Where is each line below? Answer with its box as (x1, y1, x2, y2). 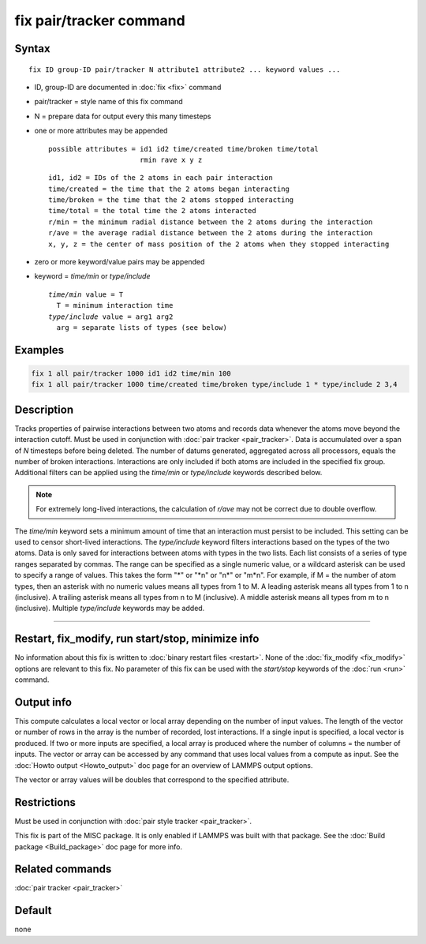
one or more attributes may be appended (34, 126, 168, 136)
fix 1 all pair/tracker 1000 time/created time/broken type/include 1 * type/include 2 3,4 (31, 380, 398, 389)
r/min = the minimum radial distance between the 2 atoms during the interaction (48, 217, 373, 227)
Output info (14, 695, 73, 709)
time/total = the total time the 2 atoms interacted (48, 206, 256, 215)
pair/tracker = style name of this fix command (34, 97, 183, 107)
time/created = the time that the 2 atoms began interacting (48, 184, 290, 193)
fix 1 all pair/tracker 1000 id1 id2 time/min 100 (31, 369, 232, 378)
